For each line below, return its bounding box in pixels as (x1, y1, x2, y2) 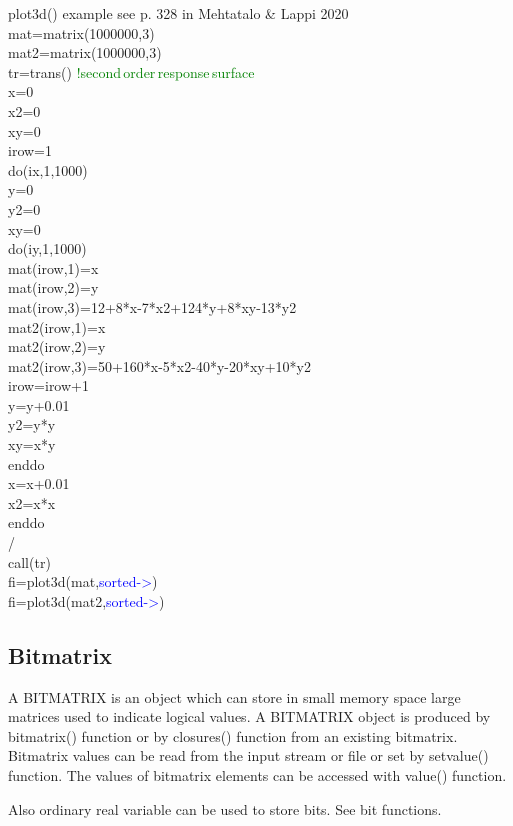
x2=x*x (8, 492, 56, 513)
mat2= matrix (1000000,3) (8, 42, 162, 63)
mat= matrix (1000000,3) (8, 22, 155, 43)
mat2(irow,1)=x (8, 316, 106, 337)
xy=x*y (8, 434, 56, 455)
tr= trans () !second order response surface (8, 61, 255, 82)
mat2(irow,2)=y (8, 336, 106, 357)
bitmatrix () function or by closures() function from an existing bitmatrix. (8, 725, 458, 746)
